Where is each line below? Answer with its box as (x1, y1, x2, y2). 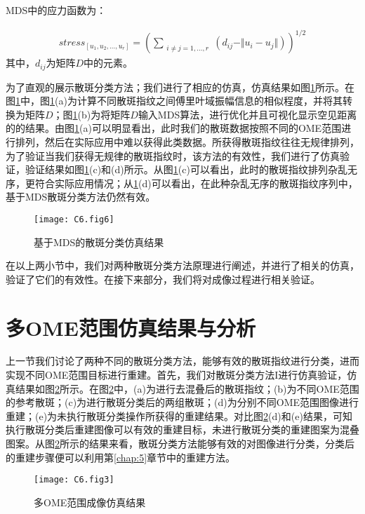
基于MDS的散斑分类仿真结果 (34, 234, 164, 249)
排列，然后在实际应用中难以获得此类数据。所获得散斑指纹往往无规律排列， (15, 134, 359, 149)
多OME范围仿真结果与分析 (6, 313, 255, 341)
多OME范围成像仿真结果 (34, 494, 146, 509)
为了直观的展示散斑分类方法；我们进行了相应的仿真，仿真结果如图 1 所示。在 (6, 79, 354, 94)
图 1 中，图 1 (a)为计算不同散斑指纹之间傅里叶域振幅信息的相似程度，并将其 (6, 93, 343, 108)
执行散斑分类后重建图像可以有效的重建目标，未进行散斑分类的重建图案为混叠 (6, 422, 359, 437)
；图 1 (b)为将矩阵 (53, 107, 131, 121)
